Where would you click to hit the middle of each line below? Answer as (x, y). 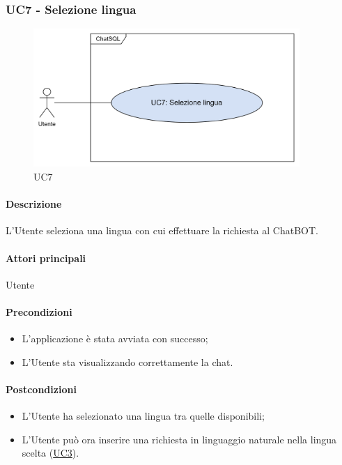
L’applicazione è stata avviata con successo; (115, 338)
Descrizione (34, 204)
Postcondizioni (41, 389)
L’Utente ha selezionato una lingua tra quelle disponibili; (143, 416)
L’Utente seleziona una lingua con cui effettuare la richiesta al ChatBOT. (162, 230)
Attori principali (46, 258)
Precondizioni (39, 312)
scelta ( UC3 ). (50, 453)
